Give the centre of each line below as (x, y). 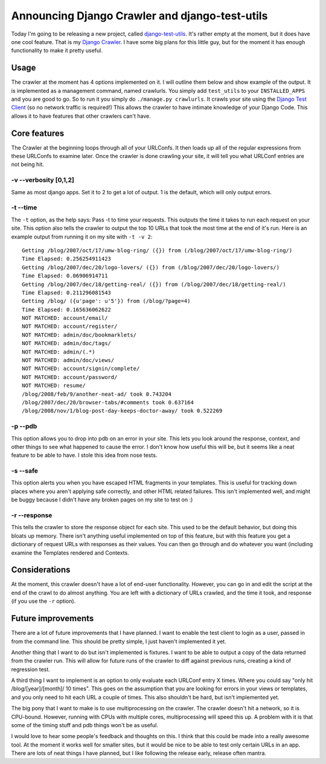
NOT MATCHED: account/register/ (70, 326)
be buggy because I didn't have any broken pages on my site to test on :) (102, 500)
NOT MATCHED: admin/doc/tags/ (67, 343)
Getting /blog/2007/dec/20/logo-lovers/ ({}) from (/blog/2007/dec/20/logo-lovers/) (151, 267)
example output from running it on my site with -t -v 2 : (82, 237)
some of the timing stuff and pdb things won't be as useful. (85, 725)
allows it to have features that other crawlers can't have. (81, 116)
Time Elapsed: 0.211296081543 (67, 292)
